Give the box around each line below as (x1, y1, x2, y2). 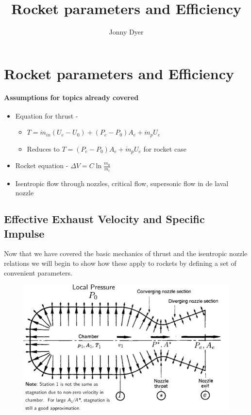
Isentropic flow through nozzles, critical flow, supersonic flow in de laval (15, 178, 229, 188)
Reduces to (27, 143, 60, 154)
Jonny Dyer (109, 27, 144, 37)
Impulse (4, 225, 45, 241)
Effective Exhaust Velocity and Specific (4, 211, 205, 226)
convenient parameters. (4, 267, 72, 277)
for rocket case (143, 143, 186, 154)
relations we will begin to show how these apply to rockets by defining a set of (4, 258, 236, 268)
